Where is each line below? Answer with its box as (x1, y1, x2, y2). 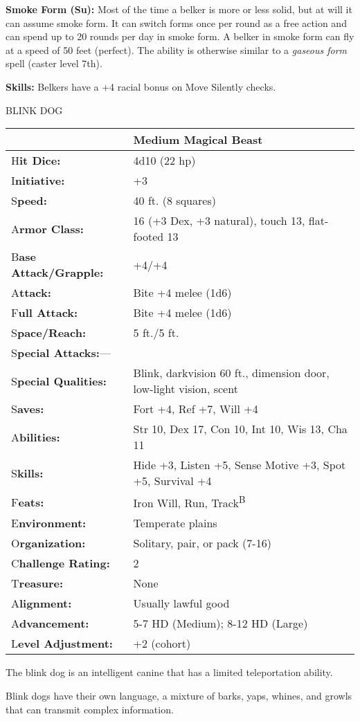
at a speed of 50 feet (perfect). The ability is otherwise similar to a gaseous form (6, 42, 348, 57)
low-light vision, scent (133, 381, 238, 397)
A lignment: (11, 595, 72, 612)
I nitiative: (11, 172, 65, 189)
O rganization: (11, 535, 86, 551)
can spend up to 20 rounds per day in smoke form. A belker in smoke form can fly (6, 29, 354, 44)
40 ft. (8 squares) (133, 192, 216, 209)
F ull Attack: (11, 304, 78, 321)
